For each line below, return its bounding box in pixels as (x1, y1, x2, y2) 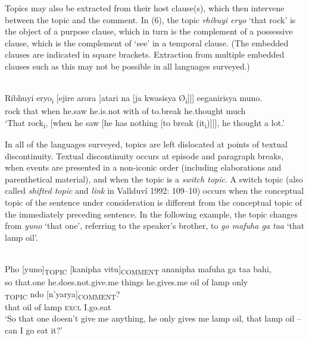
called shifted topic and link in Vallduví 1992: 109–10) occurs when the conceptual (5, 184, 304, 197)
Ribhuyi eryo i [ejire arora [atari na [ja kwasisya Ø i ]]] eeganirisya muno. (5, 92, 263, 105)
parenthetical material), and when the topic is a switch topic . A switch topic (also (5, 172, 303, 185)
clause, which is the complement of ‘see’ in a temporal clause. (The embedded (5, 36, 289, 49)
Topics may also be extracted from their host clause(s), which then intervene (5, 2, 285, 14)
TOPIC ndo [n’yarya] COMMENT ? (5, 287, 120, 301)
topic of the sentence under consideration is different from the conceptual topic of (5, 196, 302, 208)
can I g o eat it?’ (5, 323, 63, 336)
